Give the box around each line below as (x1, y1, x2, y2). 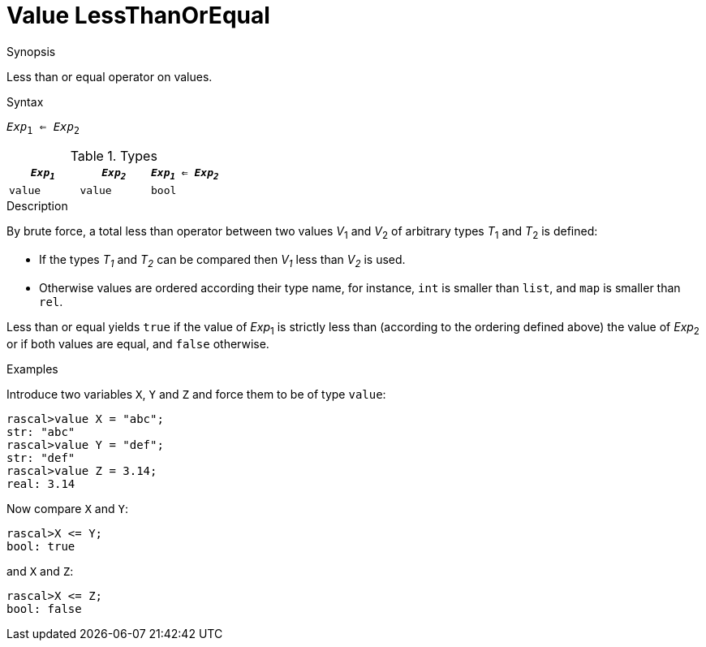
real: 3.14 (6, 477, 75, 490)
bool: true (6, 539, 75, 553)
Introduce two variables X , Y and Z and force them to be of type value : (6, 386, 386, 401)
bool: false (6, 602, 82, 615)
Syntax (6, 94, 44, 109)
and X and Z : (6, 563, 74, 578)
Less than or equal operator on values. (6, 69, 213, 84)
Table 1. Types (70, 147, 157, 164)
